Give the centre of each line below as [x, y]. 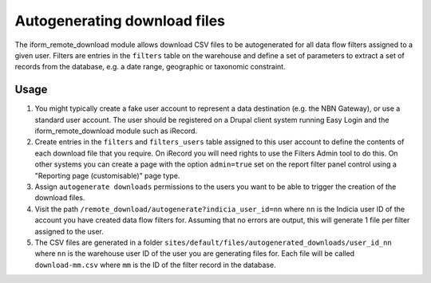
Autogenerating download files [120, 21]
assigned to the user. [69, 231]
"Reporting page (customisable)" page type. [107, 175]
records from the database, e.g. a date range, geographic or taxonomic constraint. [150, 67]
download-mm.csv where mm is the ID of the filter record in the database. [155, 265]
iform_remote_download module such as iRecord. [116, 131]
